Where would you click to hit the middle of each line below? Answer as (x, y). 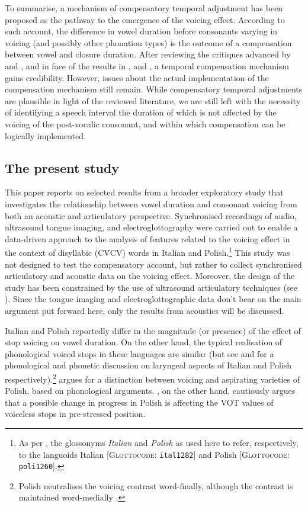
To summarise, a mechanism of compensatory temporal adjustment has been (144, 8)
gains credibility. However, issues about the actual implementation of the (137, 77)
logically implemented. (45, 135)
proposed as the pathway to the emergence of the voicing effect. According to (145, 19)
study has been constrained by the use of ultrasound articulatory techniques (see (151, 287)
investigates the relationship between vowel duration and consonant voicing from (151, 203)
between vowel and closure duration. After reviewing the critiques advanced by (148, 54)
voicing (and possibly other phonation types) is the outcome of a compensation (148, 42)
